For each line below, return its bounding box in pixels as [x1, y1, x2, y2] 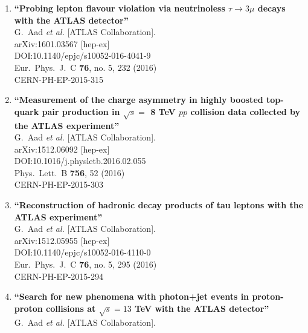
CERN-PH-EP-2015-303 [14, 178, 103, 191]
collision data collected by [190, 105, 301, 117]
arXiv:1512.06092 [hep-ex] [14, 142, 110, 155]
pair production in [42, 105, 120, 117]
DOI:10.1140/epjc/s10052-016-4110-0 [14, 246, 151, 259]
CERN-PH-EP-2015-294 [14, 269, 103, 282]
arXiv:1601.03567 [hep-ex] [14, 37, 110, 50]
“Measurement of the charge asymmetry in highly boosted [14, 93, 263, 106]
